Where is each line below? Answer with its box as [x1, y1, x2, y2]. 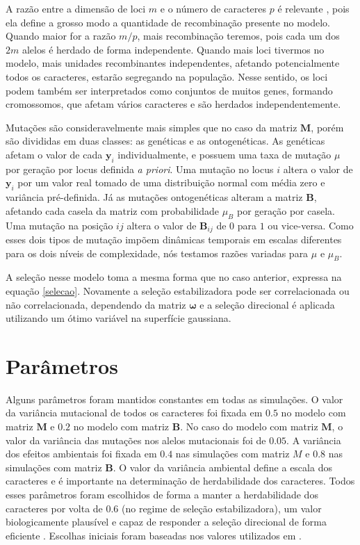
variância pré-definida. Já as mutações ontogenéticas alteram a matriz [6, 190, 303, 204]
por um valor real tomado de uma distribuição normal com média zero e [17, 175, 325, 190]
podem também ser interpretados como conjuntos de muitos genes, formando [6, 83, 333, 97]
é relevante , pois [277, 1, 350, 15]
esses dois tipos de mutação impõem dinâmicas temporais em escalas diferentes [6, 231, 342, 246]
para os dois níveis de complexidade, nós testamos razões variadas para [6, 245, 309, 260]
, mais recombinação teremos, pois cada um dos [137, 29, 340, 43]
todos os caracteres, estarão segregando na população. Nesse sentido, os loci [6, 69, 328, 83]
